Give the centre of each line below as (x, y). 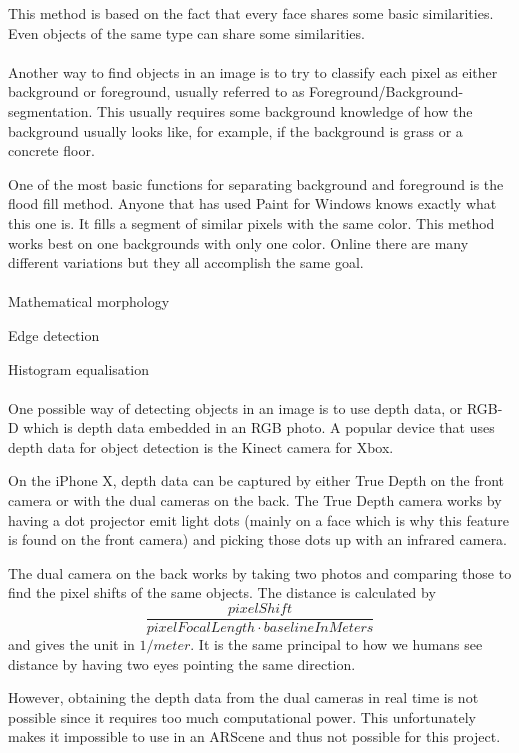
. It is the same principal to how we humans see (336, 644)
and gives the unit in (71, 644)
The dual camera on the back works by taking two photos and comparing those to (260, 572)
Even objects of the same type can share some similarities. (186, 32)
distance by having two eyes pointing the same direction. (182, 663)
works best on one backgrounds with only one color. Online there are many (238, 242)
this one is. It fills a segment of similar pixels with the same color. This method (251, 222)
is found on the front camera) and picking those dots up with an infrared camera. (258, 539)
